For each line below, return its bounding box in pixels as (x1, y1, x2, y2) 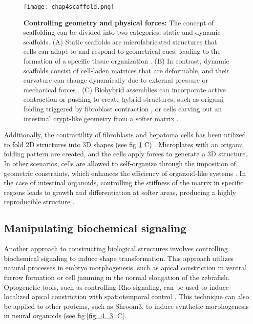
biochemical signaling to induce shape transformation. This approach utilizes (4, 253, 233, 263)
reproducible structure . (4, 196, 75, 207)
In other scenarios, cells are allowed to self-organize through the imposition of (4, 158, 236, 168)
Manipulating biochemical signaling (4, 220, 187, 236)
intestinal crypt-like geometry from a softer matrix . (23, 113, 179, 123)
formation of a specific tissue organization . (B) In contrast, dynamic (23, 56, 230, 66)
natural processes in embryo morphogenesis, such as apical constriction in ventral (4, 262, 247, 273)
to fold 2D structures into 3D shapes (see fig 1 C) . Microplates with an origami (4, 139, 243, 149)
